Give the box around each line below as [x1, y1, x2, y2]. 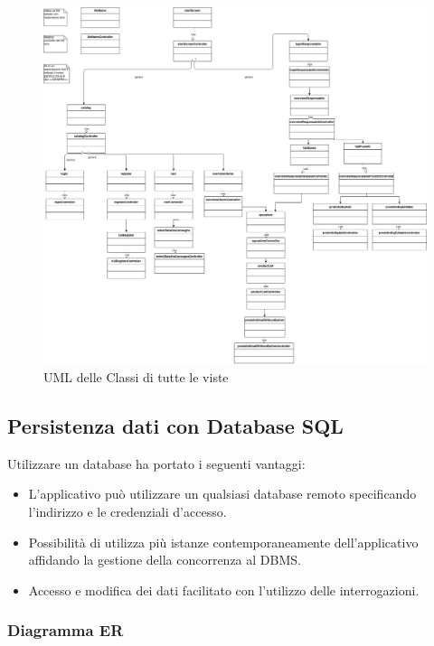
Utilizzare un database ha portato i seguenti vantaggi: [7, 454, 306, 473]
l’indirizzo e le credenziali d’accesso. [28, 502, 227, 520]
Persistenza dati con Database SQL [7, 412, 344, 439]
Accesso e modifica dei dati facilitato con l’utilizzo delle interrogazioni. [28, 580, 420, 599]
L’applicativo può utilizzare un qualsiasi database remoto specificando [28, 484, 417, 503]
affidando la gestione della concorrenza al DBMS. [28, 550, 301, 569]
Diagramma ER [7, 619, 124, 641]
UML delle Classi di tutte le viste [43, 368, 229, 387]
